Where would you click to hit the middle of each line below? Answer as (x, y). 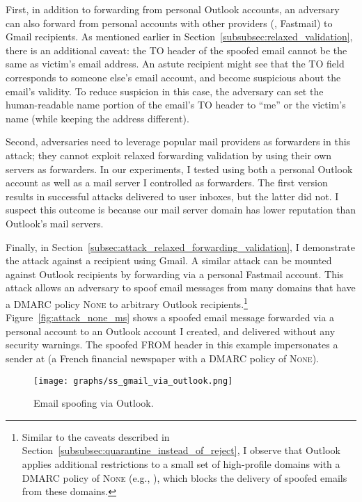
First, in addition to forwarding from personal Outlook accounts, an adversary (173, 9)
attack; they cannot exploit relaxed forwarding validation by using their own (169, 155)
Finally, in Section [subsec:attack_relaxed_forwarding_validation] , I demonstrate (180, 246)
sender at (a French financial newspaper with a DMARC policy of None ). (162, 358)
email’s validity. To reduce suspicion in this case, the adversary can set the (165, 91)
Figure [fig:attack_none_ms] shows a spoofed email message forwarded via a (170, 317)
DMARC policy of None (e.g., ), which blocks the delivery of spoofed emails (184, 477)
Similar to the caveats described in (96, 436)
